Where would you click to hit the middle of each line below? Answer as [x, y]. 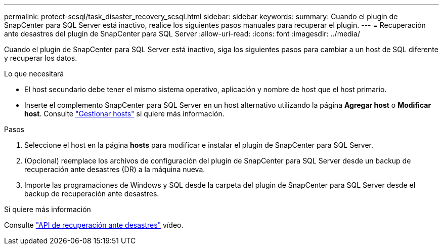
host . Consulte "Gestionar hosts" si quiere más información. [124, 114]
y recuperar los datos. [41, 58]
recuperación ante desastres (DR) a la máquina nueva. [115, 169]
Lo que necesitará [34, 74]
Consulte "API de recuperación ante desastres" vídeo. [94, 225]
